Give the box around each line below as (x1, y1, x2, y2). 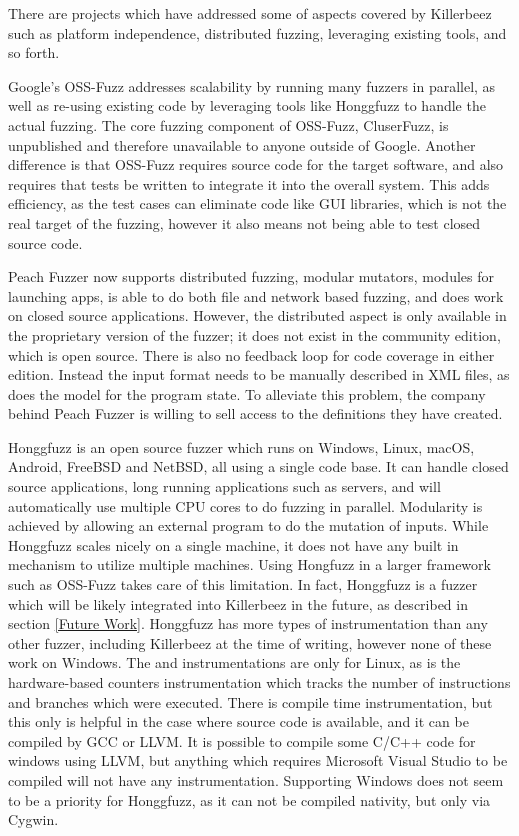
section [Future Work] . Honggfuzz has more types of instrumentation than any (8, 613, 488, 634)
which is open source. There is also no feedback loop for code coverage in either (8, 344, 495, 365)
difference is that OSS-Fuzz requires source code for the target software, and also (8, 154, 504, 175)
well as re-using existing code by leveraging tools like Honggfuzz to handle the (8, 95, 486, 116)
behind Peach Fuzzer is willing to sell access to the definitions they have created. (8, 403, 503, 424)
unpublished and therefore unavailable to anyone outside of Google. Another (8, 134, 476, 155)
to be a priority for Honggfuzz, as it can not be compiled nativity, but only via (8, 789, 491, 810)
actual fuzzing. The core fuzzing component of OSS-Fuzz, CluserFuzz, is (8, 114, 449, 135)
